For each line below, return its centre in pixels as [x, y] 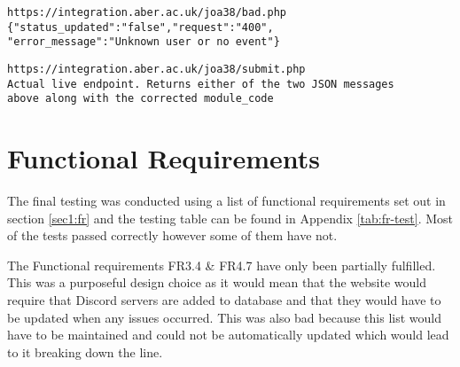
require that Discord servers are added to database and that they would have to [224, 300]
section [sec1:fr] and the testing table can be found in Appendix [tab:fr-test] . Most [230, 218]
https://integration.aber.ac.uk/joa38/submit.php [156, 69]
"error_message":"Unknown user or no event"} [144, 42]
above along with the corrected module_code [140, 99]
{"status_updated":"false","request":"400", [140, 27]
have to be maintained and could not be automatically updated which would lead [228, 335]
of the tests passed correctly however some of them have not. [172, 235]
